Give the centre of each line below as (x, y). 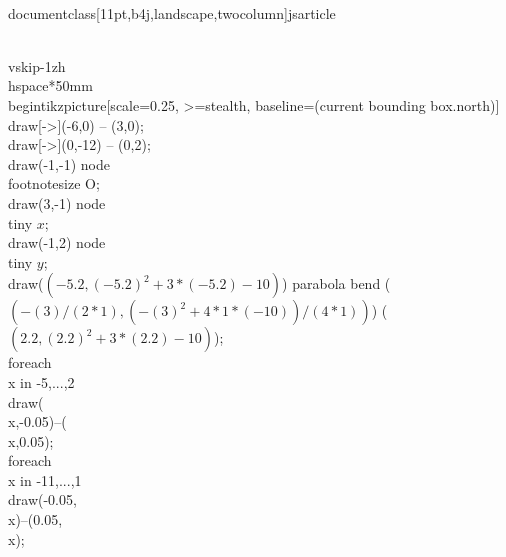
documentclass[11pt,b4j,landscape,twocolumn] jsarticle (172, 12)
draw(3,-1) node (57, 202)
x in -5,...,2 (41, 381)
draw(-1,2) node (57, 242)
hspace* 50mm (50, 85)
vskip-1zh (37, 65)
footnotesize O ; (54, 183)
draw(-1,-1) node (59, 163)
